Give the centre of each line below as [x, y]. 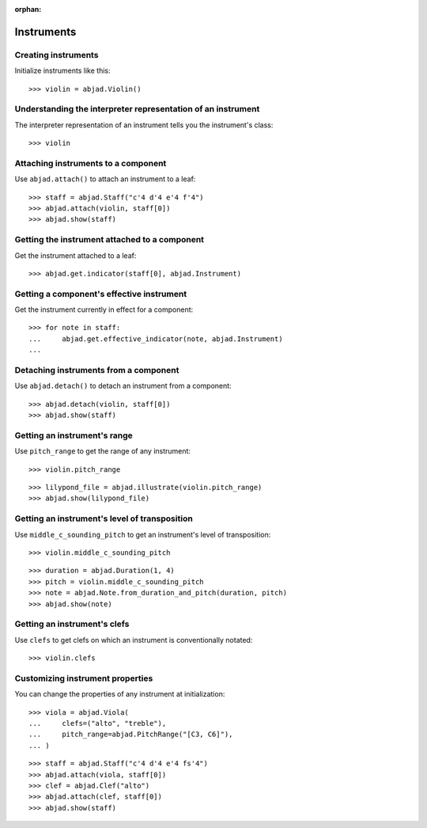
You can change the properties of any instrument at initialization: [120, 694]
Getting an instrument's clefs [72, 624]
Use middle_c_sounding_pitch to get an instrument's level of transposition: [143, 534]
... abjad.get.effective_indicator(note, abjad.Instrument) [156, 339]
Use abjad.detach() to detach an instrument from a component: [123, 386]
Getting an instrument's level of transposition [104, 518]
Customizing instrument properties [84, 678]
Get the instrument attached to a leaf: [76, 255]
